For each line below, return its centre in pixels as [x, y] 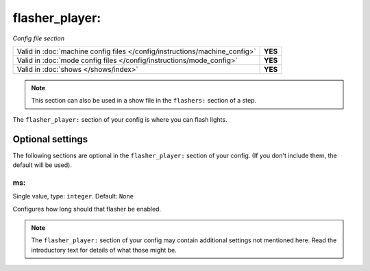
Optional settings [50, 139]
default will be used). [42, 165]
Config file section [39, 38]
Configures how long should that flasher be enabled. [87, 209]
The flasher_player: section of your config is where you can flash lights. [120, 119]
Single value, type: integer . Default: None [73, 196]
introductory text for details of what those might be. [104, 250]
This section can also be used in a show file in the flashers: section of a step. [144, 101]
